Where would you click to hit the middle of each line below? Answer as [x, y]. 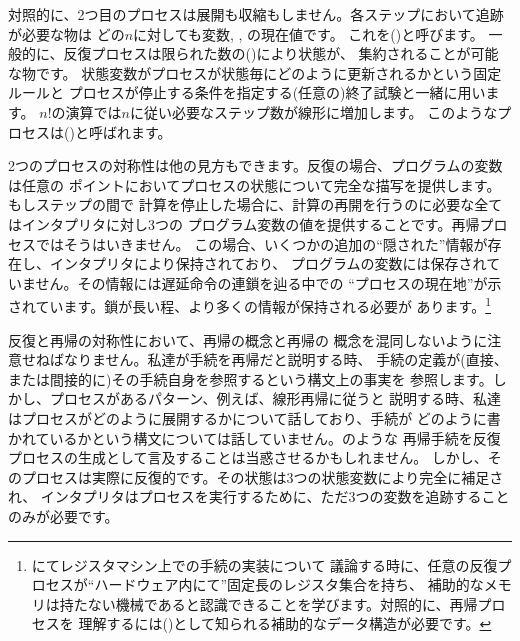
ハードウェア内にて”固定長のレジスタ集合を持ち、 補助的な [289, 584]
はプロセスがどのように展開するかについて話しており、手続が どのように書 [254, 417]
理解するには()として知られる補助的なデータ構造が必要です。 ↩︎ [285, 623]
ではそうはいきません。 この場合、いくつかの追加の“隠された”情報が [261, 243]
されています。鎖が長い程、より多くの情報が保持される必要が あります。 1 [250, 304]
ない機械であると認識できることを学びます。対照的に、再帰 [282, 603]
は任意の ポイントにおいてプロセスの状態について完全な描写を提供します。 [254, 184]
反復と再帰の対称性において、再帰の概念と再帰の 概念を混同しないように [248, 339]
